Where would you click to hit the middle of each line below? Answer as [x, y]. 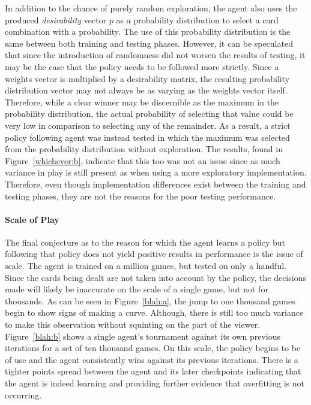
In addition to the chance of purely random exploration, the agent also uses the [151, 8]
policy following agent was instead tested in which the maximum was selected [147, 137]
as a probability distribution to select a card [197, 19]
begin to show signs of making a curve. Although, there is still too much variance [154, 312]
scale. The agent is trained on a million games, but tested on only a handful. [146, 266]
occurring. [23, 395]
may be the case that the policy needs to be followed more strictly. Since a [142, 66]
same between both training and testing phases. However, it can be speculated [149, 43]
